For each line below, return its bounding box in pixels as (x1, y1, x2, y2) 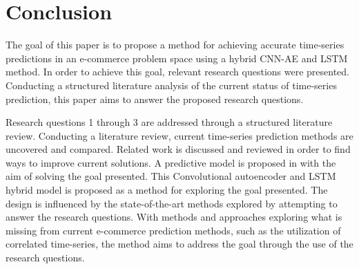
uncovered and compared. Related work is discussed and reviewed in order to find (6, 142, 351, 156)
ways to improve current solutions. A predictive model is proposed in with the (6, 155, 336, 169)
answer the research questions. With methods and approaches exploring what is (6, 210, 342, 224)
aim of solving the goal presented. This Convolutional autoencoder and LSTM (6, 169, 336, 183)
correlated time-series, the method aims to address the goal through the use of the (6, 236, 353, 251)
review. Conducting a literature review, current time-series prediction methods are (6, 128, 353, 142)
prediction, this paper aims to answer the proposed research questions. (6, 91, 304, 106)
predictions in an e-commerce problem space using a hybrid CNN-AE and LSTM (6, 50, 348, 65)
